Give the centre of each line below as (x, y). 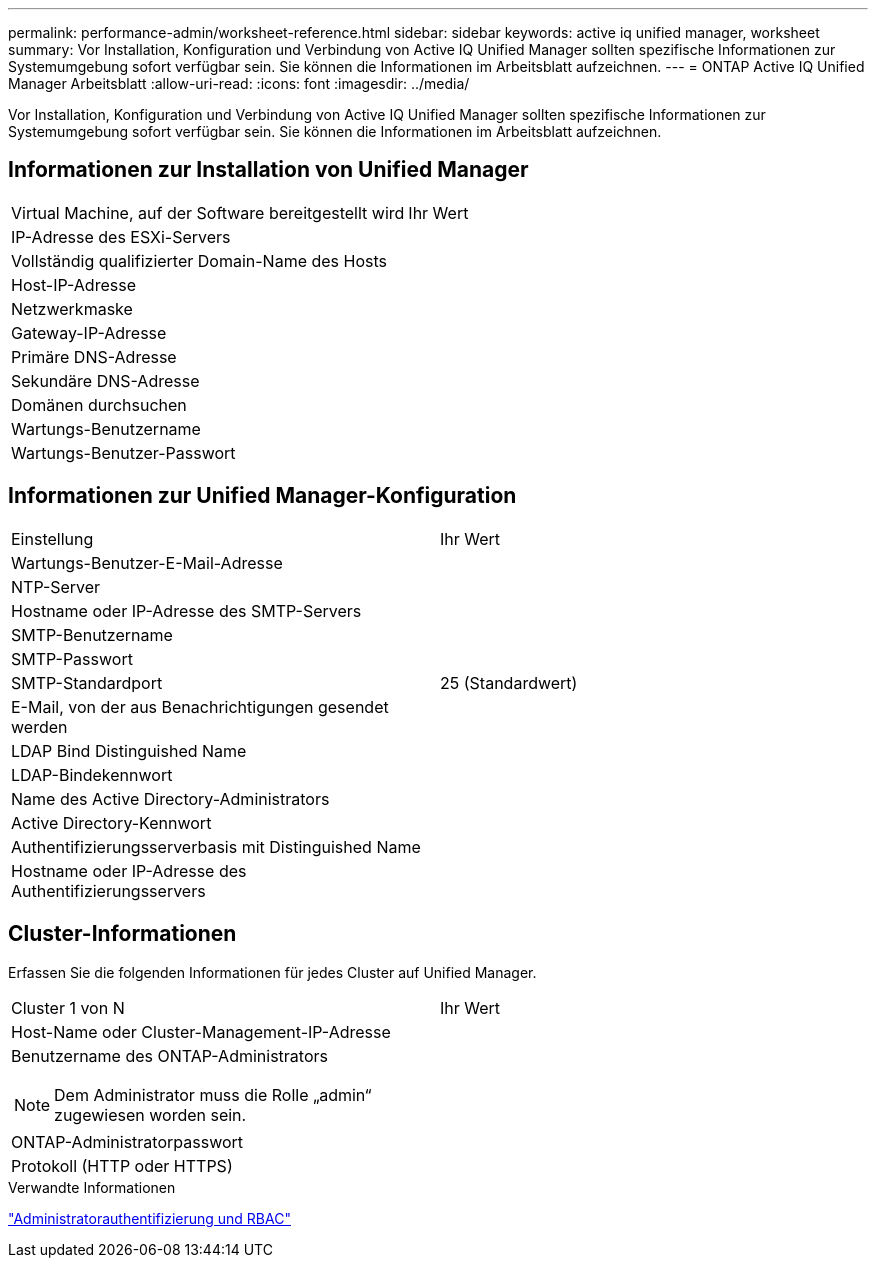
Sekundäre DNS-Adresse (105, 380)
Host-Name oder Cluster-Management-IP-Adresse (201, 1031)
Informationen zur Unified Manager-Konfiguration (262, 496)
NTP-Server (56, 586)
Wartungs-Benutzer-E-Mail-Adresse (147, 562)
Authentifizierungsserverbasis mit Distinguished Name (216, 846)
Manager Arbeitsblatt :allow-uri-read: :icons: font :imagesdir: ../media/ (239, 83)
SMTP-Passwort (72, 658)
